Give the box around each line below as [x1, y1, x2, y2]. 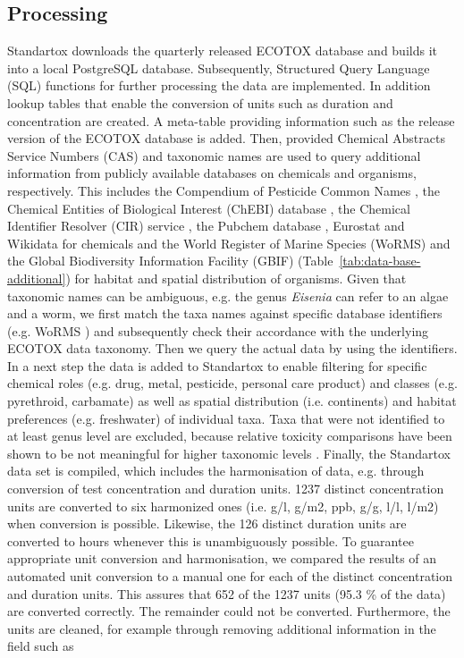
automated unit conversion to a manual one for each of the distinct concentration [7, 567, 453, 586]
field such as [7, 637, 74, 655]
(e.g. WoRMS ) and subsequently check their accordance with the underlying [7, 321, 429, 340]
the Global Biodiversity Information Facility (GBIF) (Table [7, 251, 333, 270]
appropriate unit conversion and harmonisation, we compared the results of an [7, 549, 437, 568]
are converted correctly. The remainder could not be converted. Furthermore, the [7, 602, 451, 620]
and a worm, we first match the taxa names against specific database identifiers [7, 304, 443, 323]
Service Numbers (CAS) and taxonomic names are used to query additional [7, 146, 421, 164]
